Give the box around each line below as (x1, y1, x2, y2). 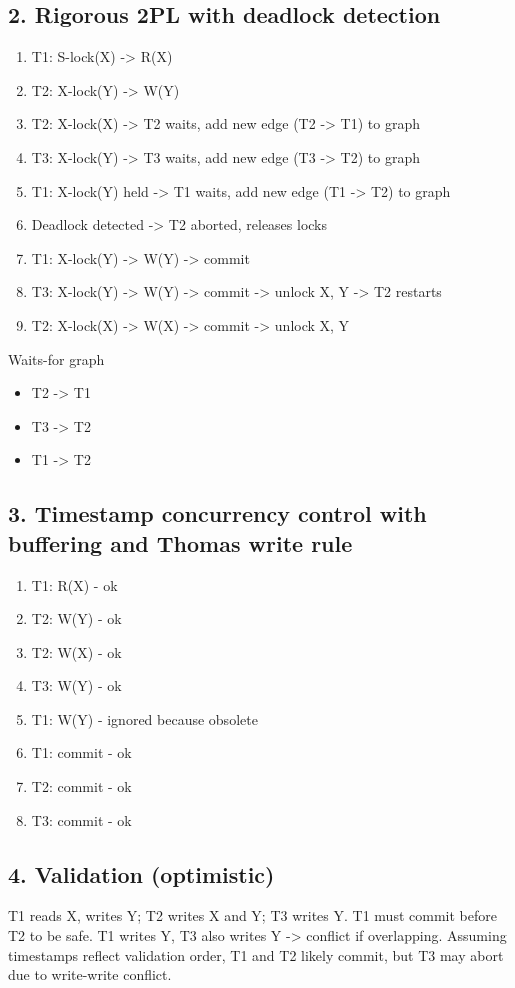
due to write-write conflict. (8, 964, 172, 985)
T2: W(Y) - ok (31, 608, 122, 629)
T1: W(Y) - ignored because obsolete (31, 708, 258, 729)
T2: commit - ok (31, 776, 132, 797)
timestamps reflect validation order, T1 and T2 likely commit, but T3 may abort (8, 944, 504, 965)
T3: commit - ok (31, 809, 132, 830)
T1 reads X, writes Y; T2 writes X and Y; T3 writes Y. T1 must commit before (8, 905, 497, 926)
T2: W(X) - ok (31, 641, 122, 662)
